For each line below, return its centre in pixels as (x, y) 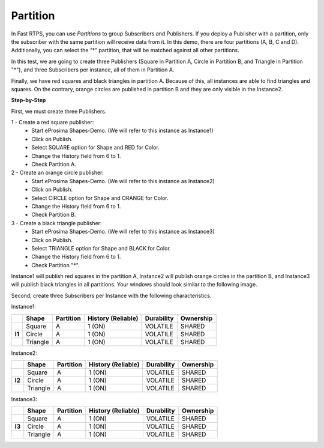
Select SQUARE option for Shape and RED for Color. (96, 148)
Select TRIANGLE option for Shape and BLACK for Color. (101, 248)
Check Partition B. (54, 215)
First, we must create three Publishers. (59, 111)
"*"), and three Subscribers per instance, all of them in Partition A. (93, 70)
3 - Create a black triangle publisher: (56, 223)
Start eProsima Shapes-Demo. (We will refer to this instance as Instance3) (123, 232)
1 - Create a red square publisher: (52, 123)
